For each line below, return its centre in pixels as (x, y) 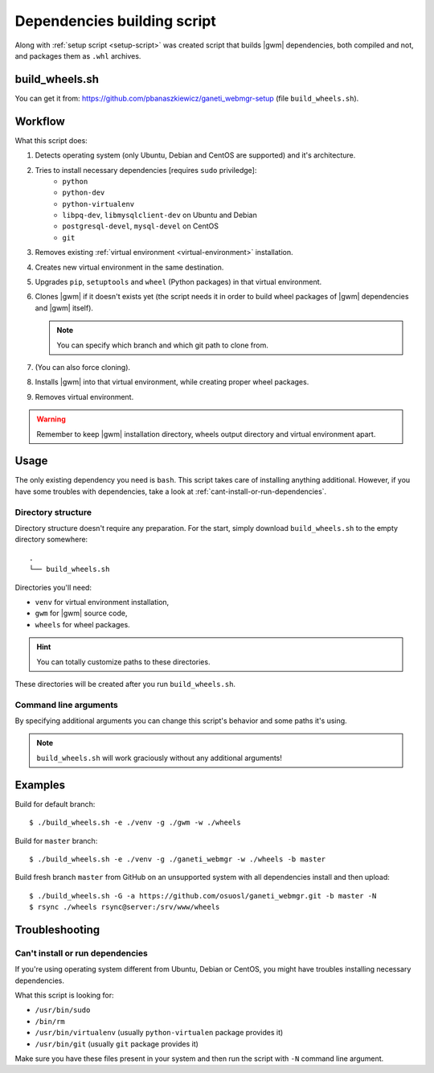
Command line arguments (66, 705)
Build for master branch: (56, 841)
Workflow (40, 121)
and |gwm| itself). (64, 308)
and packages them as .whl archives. (78, 55)
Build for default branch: (55, 804)
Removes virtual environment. (84, 397)
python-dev (84, 193)
